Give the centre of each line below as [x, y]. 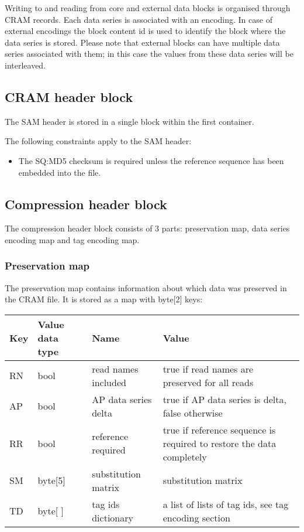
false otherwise [193, 412]
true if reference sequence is [219, 429]
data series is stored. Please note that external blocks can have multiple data [142, 42]
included [109, 382]
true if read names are [208, 369]
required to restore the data [220, 443]
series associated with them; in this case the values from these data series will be [149, 54]
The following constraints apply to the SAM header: [98, 141]
